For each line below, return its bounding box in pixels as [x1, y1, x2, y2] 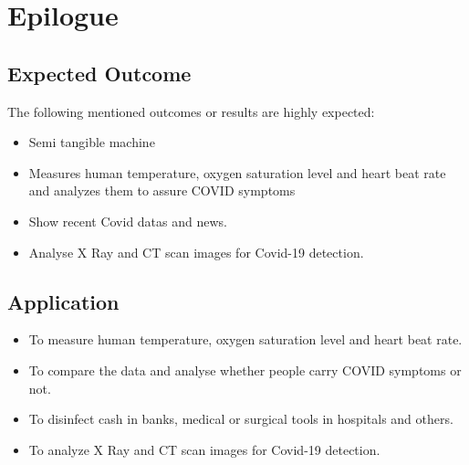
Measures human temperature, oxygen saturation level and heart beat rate [28, 163, 446, 182]
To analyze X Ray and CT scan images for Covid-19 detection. [28, 439, 380, 459]
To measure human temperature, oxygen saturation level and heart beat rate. [28, 330, 463, 349]
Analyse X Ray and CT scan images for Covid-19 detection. [28, 242, 364, 261]
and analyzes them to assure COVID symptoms [28, 181, 296, 200]
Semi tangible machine [28, 132, 155, 152]
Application [7, 287, 120, 315]
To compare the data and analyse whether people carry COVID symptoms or [28, 360, 462, 379]
